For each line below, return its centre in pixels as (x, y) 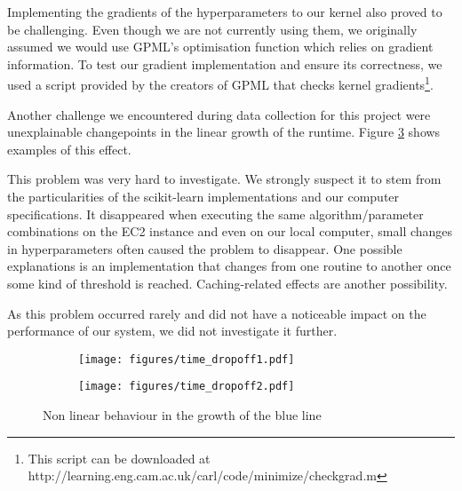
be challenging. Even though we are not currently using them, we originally (212, 29)
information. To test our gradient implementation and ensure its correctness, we (225, 63)
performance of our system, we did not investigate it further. (172, 331)
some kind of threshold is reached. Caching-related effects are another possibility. (227, 283)
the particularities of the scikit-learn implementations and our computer (203, 196)
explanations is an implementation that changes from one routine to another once (229, 266)
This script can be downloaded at (119, 458)
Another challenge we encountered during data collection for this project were (219, 114)
